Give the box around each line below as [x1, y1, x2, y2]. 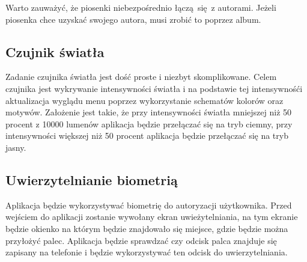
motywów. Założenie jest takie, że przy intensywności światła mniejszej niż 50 [5, 106, 292, 118]
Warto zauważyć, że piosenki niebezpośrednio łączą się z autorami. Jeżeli [5, 1, 276, 13]
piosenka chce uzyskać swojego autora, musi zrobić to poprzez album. [5, 13, 261, 25]
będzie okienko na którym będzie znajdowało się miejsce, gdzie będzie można [5, 222, 288, 234]
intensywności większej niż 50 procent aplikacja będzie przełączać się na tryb [5, 129, 288, 142]
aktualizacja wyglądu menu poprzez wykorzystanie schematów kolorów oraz [5, 94, 284, 106]
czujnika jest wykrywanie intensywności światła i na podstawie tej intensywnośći [5, 82, 303, 94]
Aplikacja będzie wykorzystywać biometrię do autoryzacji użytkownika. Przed [5, 198, 292, 211]
